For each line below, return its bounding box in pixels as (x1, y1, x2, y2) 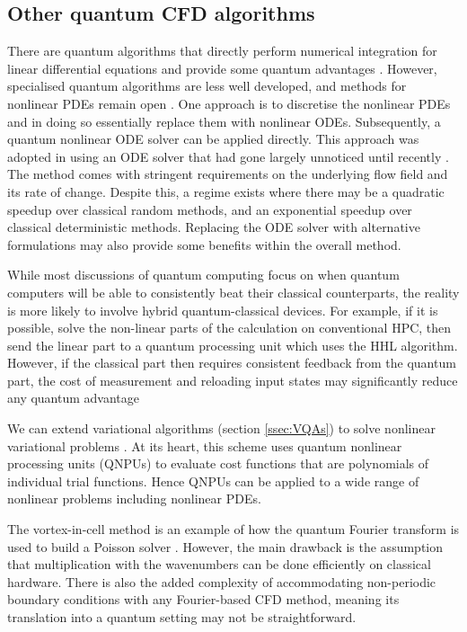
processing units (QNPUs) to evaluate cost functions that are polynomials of (7, 454, 429, 473)
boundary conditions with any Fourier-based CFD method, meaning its (7, 590, 400, 609)
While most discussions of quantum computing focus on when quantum (7, 265, 400, 284)
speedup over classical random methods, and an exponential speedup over (7, 200, 412, 218)
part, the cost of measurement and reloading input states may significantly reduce (7, 370, 458, 389)
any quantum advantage (7, 388, 140, 407)
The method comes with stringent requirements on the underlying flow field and (7, 165, 448, 183)
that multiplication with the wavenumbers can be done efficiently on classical (7, 555, 431, 574)
